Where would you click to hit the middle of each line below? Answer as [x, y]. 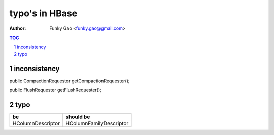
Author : [18, 28]
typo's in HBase [43, 13]
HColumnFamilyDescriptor [97, 123]
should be [78, 117]
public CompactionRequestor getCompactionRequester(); [70, 81]
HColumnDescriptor [36, 123]
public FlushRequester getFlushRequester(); [55, 90]
